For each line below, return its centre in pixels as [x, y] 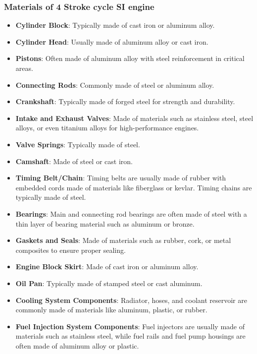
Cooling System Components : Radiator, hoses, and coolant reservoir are [131, 300]
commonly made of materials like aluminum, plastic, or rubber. [111, 310]
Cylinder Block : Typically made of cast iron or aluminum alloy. [115, 25]
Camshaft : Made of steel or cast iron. [74, 161]
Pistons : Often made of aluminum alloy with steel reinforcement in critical [130, 58]
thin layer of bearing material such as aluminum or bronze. [105, 223]
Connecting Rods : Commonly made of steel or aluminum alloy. [115, 85]
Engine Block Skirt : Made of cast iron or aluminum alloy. [107, 266]
